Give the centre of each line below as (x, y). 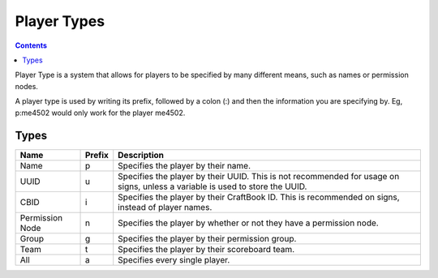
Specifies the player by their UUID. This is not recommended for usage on (259, 177)
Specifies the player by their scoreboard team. (206, 250)
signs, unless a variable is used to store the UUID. (213, 186)
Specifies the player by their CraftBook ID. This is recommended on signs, (259, 197)
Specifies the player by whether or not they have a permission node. (248, 223)
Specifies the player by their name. (185, 166)
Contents (31, 45)
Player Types (60, 21)
